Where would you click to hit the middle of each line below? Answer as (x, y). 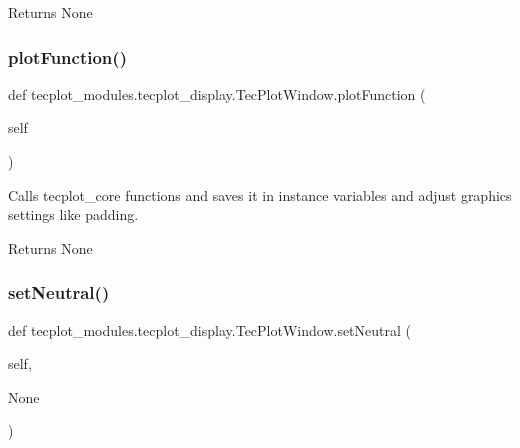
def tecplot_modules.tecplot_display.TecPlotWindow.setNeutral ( (210, 329)
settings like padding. (73, 214)
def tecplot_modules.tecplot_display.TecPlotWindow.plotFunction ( (217, 93)
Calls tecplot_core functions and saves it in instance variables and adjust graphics (260, 194)
